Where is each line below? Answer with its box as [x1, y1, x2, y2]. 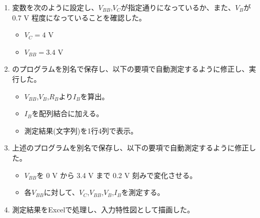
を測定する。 [121, 187, 165, 198]
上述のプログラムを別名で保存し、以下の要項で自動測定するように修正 [12, 142, 249, 153]
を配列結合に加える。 [31, 108, 104, 119]
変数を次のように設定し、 [12, 2, 98, 12]
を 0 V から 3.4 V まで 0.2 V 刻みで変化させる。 [36, 169, 197, 180]
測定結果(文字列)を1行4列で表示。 [24, 125, 138, 136]
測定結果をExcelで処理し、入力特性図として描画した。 [12, 204, 194, 214]
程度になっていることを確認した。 [31, 12, 146, 23]
